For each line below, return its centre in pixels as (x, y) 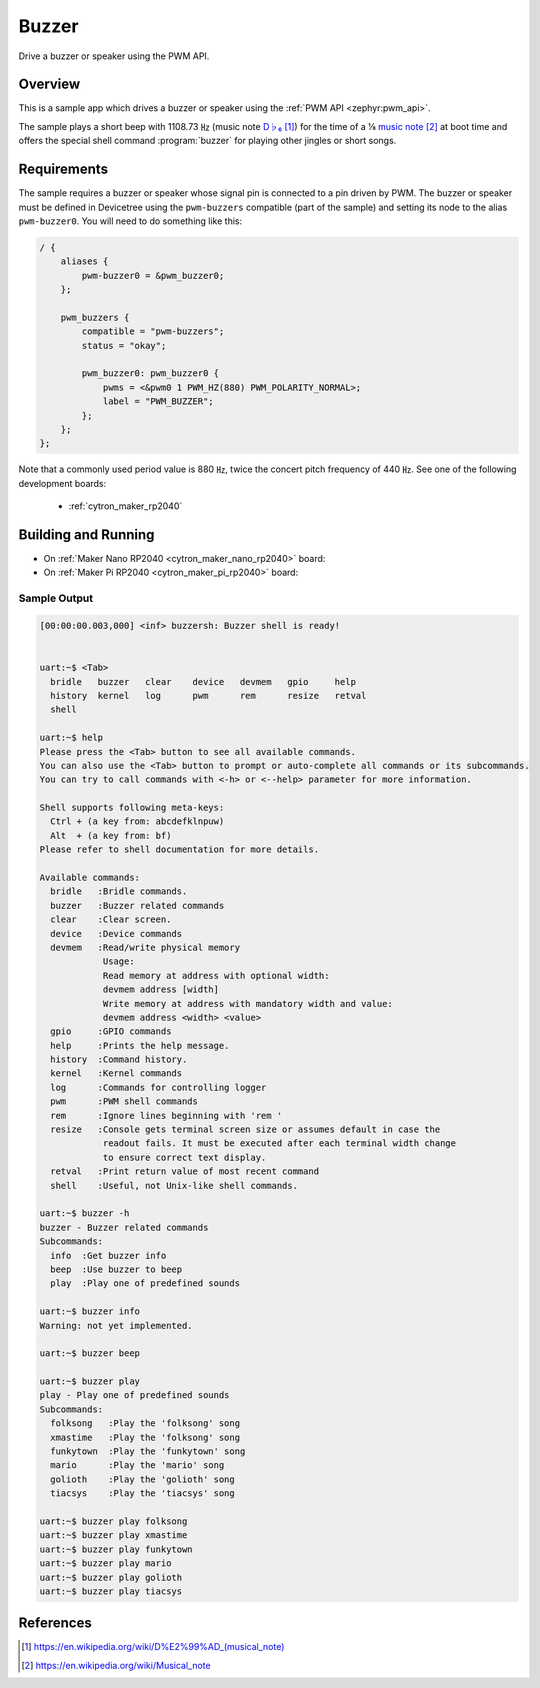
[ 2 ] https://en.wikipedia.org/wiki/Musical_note (116, 1665)
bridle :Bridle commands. (119, 891)
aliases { (84, 261)
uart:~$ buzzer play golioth (111, 1577)
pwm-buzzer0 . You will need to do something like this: (130, 221)
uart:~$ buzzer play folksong (113, 1521)
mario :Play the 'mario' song (137, 1465)
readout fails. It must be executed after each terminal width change (279, 1143)
